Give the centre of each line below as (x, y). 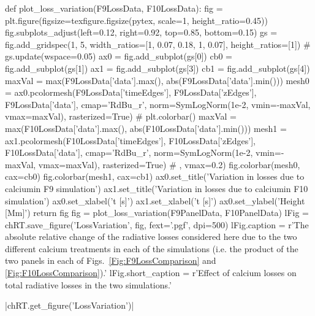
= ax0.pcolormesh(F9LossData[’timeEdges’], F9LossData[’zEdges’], (131, 92)
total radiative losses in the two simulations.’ (88, 284)
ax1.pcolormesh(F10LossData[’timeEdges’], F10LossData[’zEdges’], (130, 140)
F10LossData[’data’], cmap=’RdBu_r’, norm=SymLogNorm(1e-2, (129, 152)
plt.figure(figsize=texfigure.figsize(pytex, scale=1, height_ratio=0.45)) (136, 20)
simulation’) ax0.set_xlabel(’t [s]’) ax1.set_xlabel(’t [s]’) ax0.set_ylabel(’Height (155, 200)
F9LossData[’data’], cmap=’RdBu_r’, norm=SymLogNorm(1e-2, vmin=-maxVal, (158, 104)
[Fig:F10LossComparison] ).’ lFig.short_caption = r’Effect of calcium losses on (151, 273)
